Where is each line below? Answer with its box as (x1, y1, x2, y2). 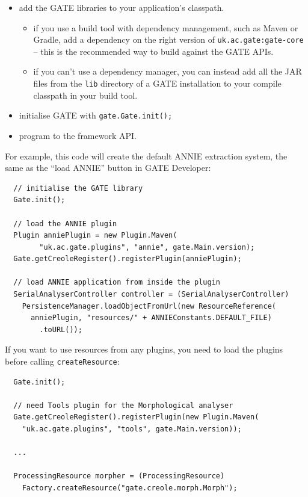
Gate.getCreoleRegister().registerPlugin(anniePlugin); (13, 255, 242, 264)
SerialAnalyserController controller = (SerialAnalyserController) (13, 290, 289, 299)
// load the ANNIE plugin (13, 219, 117, 228)
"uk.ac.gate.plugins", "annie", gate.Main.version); (39, 242, 255, 252)
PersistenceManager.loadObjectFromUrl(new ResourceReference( (22, 301, 277, 310)
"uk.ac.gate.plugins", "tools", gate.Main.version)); (22, 425, 242, 434)
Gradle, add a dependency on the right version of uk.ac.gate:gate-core (33, 33, 304, 46)
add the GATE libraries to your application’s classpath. (19, 1, 224, 13)
